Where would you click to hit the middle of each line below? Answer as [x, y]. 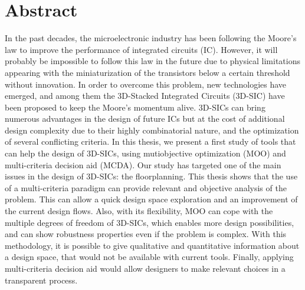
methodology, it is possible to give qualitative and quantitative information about [152, 245]
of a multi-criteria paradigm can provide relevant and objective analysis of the [146, 187]
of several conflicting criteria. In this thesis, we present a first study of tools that [150, 141]
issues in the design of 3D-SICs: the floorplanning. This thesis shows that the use [151, 176]
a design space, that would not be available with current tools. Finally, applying [149, 257]
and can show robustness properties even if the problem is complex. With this [146, 234]
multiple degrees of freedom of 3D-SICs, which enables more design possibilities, [150, 222]
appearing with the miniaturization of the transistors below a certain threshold [147, 72]
